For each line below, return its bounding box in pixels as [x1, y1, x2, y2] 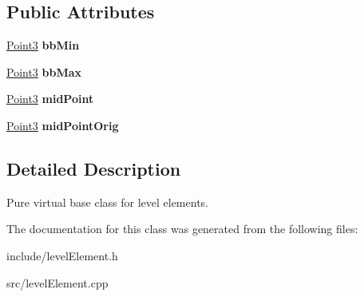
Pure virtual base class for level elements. [6, 193, 208, 210]
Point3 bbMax [6, 63, 82, 80]
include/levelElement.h [6, 247, 118, 263]
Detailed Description [6, 156, 181, 180]
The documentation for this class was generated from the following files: [6, 220, 358, 237]
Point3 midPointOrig [6, 117, 119, 133]
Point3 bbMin [6, 37, 80, 53]
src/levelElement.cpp [6, 274, 109, 291]
